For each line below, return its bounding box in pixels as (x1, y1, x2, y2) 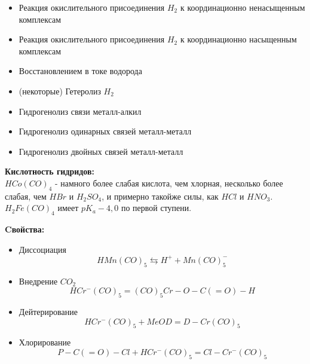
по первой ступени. (121, 201, 192, 214)
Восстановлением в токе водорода (19, 65, 142, 77)
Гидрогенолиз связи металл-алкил (19, 105, 142, 117)
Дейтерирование (19, 305, 78, 317)
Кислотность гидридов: (5, 165, 95, 178)
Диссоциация (19, 243, 66, 255)
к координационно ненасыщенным (180, 1, 305, 13)
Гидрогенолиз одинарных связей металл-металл (19, 125, 192, 137)
